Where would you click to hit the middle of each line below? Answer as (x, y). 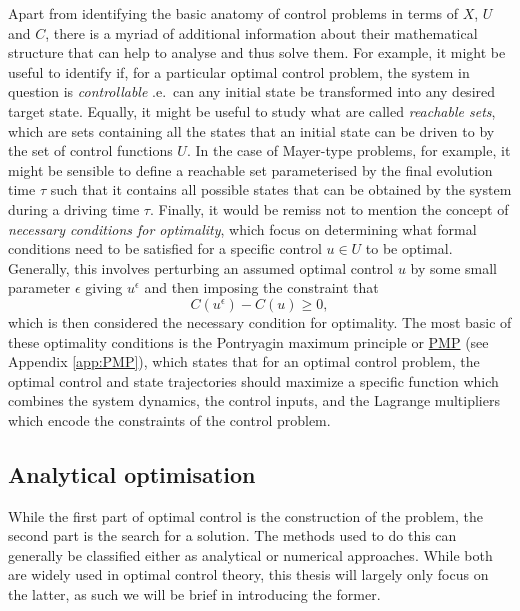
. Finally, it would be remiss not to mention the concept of (329, 208)
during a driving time (74, 208)
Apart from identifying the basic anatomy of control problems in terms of (233, 13)
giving (104, 287)
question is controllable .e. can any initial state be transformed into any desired (252, 91)
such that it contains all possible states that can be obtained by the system (281, 189)
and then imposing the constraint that (261, 287)
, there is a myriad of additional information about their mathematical (261, 32)
